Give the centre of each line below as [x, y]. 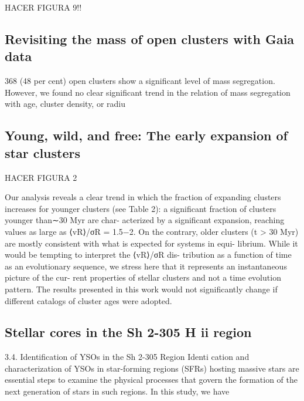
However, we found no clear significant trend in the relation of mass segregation [148, 92]
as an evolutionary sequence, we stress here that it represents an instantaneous [146, 266]
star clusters [42, 152]
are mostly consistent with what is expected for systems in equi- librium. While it [151, 243]
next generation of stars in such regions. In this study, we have [117, 391]
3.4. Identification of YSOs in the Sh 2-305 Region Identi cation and [127, 357]
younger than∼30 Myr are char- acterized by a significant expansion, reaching [145, 220]
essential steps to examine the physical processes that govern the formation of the [151, 380]
